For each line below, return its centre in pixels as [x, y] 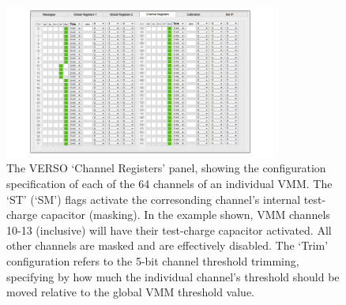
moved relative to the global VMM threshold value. [130, 292]
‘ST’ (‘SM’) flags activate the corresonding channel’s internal [154, 199]
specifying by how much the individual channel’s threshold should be [173, 276]
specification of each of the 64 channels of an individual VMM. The [169, 183]
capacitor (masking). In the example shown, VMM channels [185, 215]
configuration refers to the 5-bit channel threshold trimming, [153, 260]
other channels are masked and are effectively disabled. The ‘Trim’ [167, 245]
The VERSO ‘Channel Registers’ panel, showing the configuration [166, 168]
